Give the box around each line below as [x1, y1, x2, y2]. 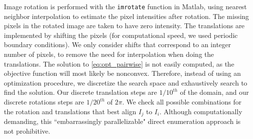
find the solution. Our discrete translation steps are [4, 87, 157, 97]
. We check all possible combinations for [122, 97, 242, 106]
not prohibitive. [4, 125, 50, 136]
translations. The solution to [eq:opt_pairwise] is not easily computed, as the [4, 58, 234, 69]
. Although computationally [159, 106, 242, 116]
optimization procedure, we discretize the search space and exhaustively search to [4, 77, 248, 87]
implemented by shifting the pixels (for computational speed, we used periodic [4, 30, 238, 40]
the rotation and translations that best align [4, 106, 136, 116]
